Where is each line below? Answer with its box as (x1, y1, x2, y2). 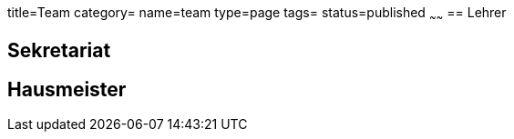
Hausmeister (7, 77, 127, 101)
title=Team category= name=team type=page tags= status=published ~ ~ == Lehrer (7, 5, 507, 24)
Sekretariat (7, 39, 111, 63)
